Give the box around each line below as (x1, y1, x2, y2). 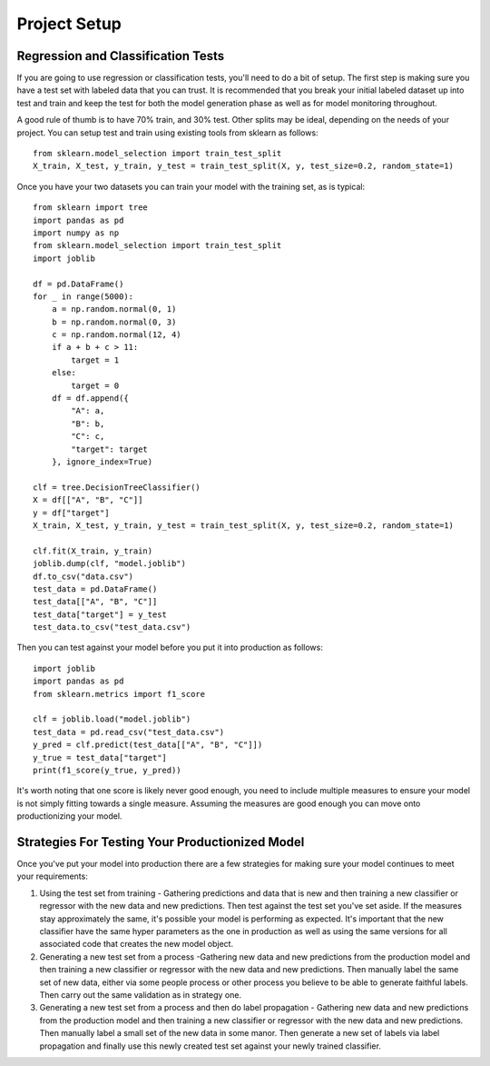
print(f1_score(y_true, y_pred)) (33, 764, 181, 775)
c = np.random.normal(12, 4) (51, 330, 181, 340)
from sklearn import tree (33, 203, 149, 213)
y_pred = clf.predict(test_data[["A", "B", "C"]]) (33, 740, 263, 750)
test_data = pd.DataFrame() (33, 583, 158, 594)
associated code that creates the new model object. (39, 939, 234, 950)
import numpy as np (33, 227, 120, 238)
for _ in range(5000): (33, 291, 134, 302)
